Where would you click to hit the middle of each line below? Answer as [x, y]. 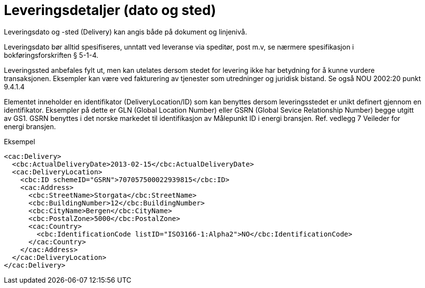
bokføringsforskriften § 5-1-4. [51, 55]
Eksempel [20, 141]
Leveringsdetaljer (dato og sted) [110, 10]
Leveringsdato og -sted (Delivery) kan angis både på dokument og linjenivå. [125, 32]
